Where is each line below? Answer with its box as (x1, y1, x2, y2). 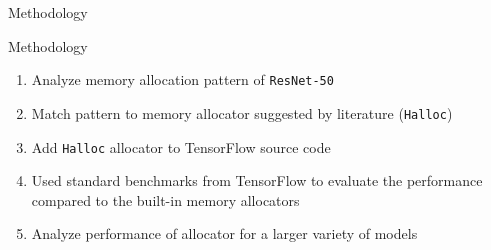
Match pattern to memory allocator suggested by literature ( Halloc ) (31, 102, 453, 123)
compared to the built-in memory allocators (31, 189, 300, 210)
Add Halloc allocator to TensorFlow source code (31, 136, 331, 157)
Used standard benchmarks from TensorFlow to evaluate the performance (31, 170, 483, 191)
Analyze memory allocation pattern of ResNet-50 (31, 69, 334, 90)
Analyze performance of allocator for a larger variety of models (31, 223, 418, 244)
